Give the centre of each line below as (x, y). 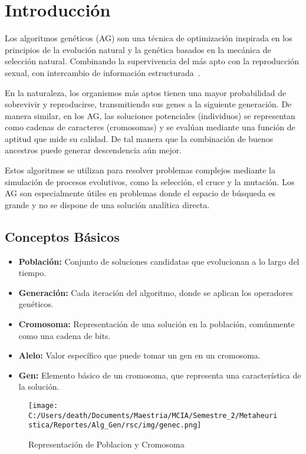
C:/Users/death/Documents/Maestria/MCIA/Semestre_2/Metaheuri (153, 415)
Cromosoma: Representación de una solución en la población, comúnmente (157, 324)
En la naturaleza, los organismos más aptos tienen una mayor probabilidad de (146, 92)
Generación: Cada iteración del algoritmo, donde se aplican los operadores (156, 292)
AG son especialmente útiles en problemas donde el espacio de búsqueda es (140, 193)
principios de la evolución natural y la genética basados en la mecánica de (138, 49)
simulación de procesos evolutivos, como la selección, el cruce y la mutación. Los (150, 181)
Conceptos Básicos (62, 236)
